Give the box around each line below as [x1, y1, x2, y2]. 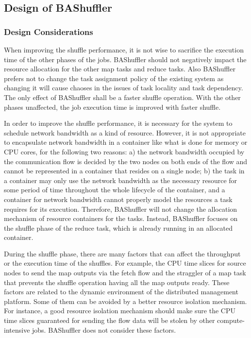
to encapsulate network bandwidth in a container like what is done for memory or [4, 137, 248, 147]
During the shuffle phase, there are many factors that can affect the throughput [4, 248, 241, 258]
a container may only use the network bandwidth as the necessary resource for [4, 175, 237, 185]
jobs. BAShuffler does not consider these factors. [32, 324, 176, 335]
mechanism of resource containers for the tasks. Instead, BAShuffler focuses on [4, 213, 238, 223]
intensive [4, 324, 30, 335]
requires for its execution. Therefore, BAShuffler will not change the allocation [4, 203, 237, 214]
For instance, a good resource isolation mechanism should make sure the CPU [4, 305, 235, 316]
